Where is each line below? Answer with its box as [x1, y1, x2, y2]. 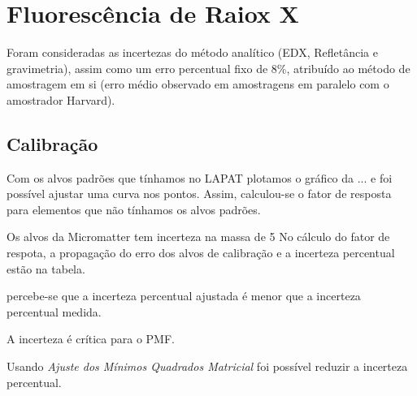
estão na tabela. [7, 260, 85, 277]
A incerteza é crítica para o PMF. [7, 330, 175, 347]
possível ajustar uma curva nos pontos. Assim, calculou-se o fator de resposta [7, 185, 392, 202]
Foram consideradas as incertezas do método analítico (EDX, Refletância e [7, 44, 378, 61]
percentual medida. [7, 303, 102, 320]
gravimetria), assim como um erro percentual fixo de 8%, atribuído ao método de [7, 59, 410, 76]
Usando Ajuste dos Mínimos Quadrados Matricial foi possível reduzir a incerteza [7, 358, 408, 375]
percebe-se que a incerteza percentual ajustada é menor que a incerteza [7, 287, 361, 304]
